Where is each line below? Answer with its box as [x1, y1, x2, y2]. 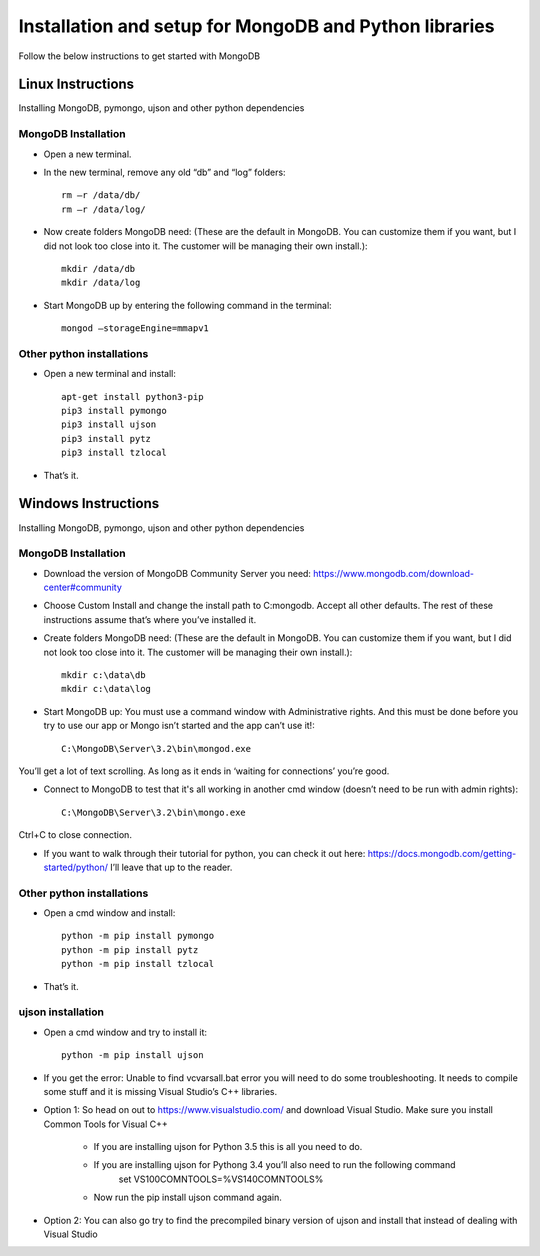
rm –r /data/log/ [61, 203, 146, 215]
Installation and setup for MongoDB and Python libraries [18, 15, 495, 37]
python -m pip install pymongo [61, 930, 215, 942]
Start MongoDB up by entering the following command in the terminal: [43, 299, 332, 311]
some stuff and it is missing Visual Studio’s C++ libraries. [43, 1085, 278, 1097]
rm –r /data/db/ [61, 190, 141, 201]
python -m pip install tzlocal [61, 958, 215, 970]
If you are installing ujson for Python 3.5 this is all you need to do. [93, 1141, 363, 1153]
